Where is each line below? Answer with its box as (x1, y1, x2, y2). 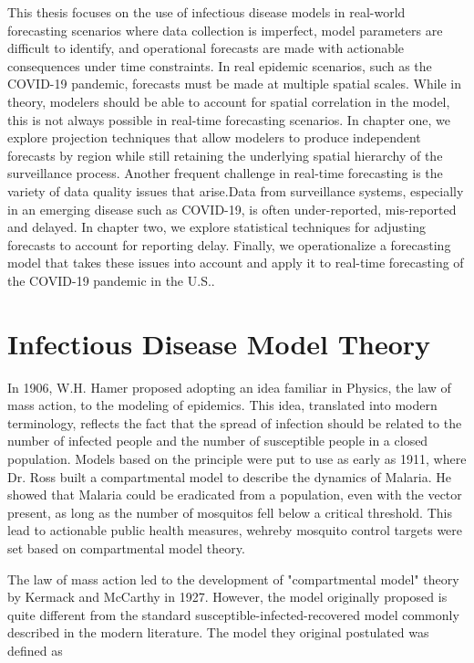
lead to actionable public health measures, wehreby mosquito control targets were (7, 521, 463, 540)
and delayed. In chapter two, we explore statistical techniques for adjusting (7, 217, 426, 237)
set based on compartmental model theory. (7, 538, 245, 557)
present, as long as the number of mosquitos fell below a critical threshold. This (7, 502, 452, 521)
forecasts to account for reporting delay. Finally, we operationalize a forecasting (7, 235, 451, 254)
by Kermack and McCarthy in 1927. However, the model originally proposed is (7, 587, 448, 606)
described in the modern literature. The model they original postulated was (7, 623, 429, 642)
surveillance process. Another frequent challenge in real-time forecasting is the (7, 163, 443, 183)
